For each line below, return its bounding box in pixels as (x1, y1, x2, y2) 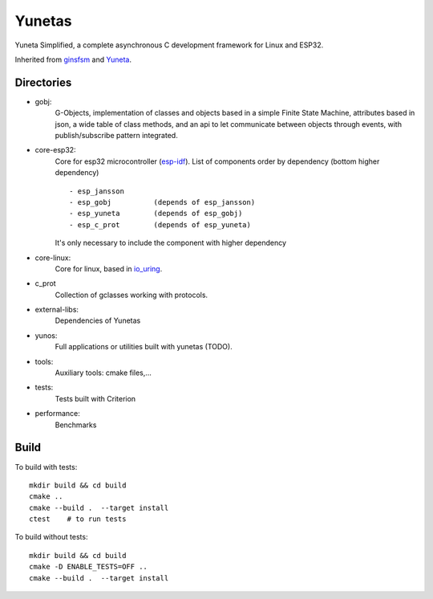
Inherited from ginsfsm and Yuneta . (14, 55, 132, 64)
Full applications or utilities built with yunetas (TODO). (55, 342, 233, 352)
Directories (14, 75, 72, 89)
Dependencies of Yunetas (55, 316, 141, 325)
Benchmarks (55, 420, 97, 430)
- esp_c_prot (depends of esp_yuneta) (69, 220, 252, 229)
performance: (34, 409, 80, 418)
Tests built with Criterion (55, 393, 136, 403)
